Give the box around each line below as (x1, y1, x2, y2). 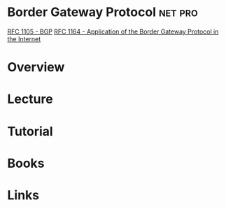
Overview (7, 59, 65, 76)
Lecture (7, 92, 54, 107)
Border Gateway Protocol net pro (7, 4, 198, 20)
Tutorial (7, 123, 54, 139)
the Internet (7, 34, 41, 43)
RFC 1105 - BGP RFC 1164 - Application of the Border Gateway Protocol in (7, 27, 219, 36)
